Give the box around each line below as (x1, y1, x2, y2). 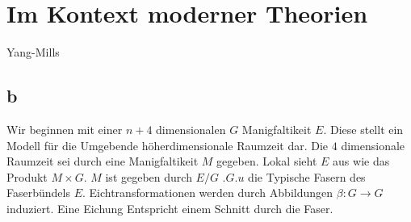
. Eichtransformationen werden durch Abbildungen (82, 184, 333, 201)
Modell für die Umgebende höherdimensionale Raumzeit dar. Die (6, 136, 329, 153)
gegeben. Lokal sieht (216, 153, 317, 170)
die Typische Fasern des (248, 168, 366, 185)
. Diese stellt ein (323, 120, 404, 137)
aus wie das (333, 153, 390, 170)
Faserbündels (6, 184, 70, 201)
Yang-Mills (6, 44, 60, 61)
